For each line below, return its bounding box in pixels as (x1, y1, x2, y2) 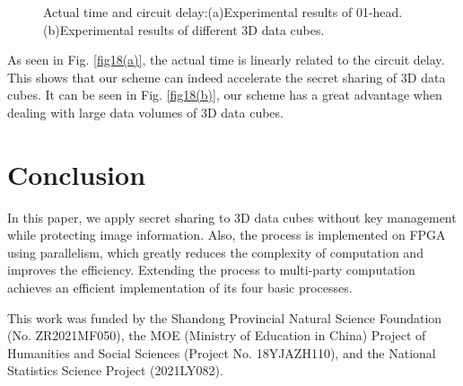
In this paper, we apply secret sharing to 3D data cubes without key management (7, 207, 457, 226)
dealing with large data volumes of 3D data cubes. (7, 102, 284, 121)
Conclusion (7, 155, 146, 192)
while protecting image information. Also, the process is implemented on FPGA (7, 225, 446, 244)
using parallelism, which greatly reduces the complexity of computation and (7, 242, 424, 261)
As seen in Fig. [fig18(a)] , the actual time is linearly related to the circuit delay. (7, 50, 445, 69)
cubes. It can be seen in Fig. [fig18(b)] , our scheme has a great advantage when (7, 85, 442, 104)
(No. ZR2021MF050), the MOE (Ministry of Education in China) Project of (7, 326, 426, 345)
